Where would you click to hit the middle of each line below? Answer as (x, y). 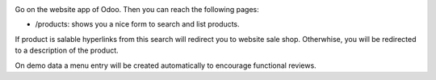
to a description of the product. (67, 51)
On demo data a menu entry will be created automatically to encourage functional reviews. (166, 65)
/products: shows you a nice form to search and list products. (137, 24)
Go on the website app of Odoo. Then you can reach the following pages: (137, 9)
